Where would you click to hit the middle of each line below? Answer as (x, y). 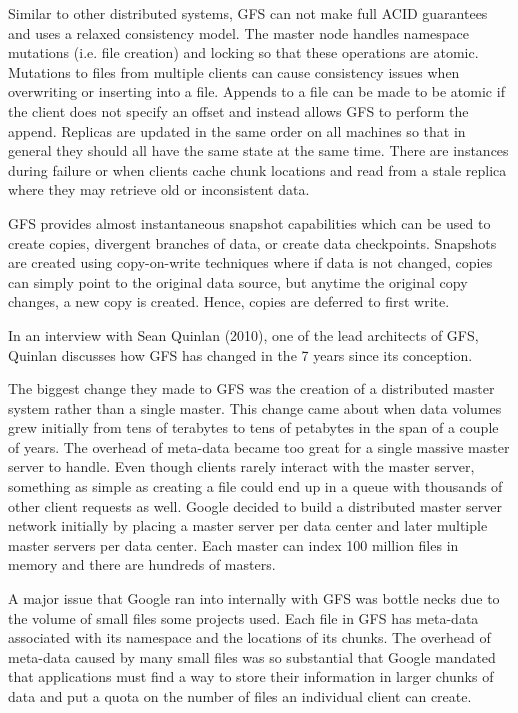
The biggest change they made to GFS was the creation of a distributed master (251, 388)
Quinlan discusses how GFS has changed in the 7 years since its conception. (240, 354)
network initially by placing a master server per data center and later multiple (248, 525)
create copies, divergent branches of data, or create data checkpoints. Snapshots (252, 242)
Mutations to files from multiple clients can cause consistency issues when (234, 71)
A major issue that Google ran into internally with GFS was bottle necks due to (254, 598)
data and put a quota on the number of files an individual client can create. (240, 696)
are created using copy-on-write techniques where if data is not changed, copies (250, 262)
